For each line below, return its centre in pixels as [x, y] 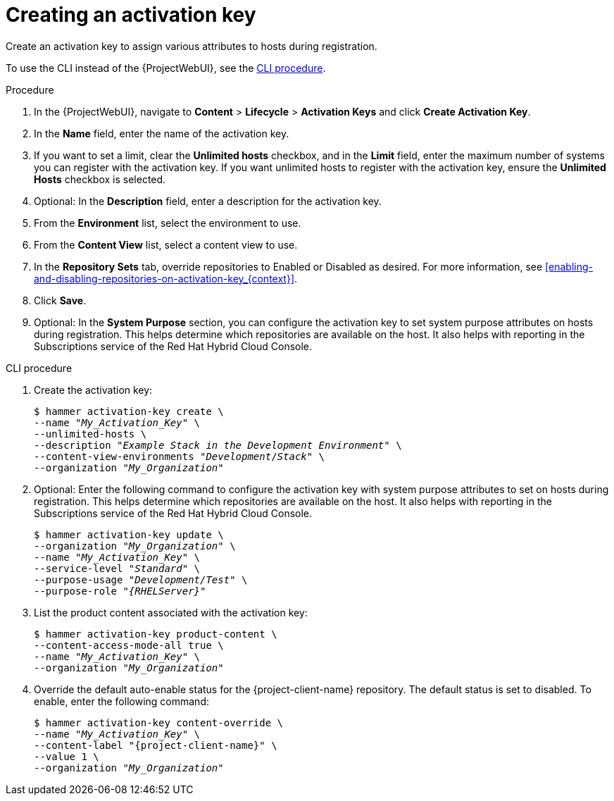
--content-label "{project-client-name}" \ [156, 745]
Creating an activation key [131, 15]
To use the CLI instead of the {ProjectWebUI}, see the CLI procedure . [166, 68]
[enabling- [569, 266]
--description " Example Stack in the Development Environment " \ [218, 445]
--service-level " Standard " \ [117, 568]
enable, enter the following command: [121, 701]
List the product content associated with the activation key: [171, 612]
